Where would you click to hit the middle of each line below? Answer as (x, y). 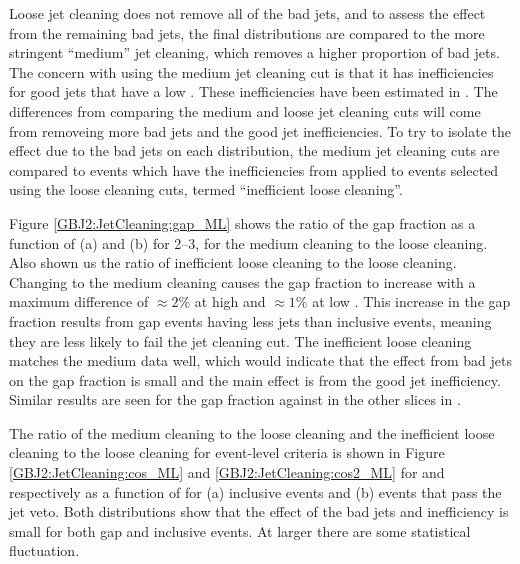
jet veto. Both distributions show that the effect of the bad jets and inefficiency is (259, 511)
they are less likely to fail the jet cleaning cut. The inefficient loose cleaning (240, 340)
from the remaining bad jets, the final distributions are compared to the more (247, 32)
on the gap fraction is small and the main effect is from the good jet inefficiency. (255, 379)
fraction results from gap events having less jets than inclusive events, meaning (250, 320)
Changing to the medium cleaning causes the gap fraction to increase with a (242, 281)
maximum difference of (79, 301)
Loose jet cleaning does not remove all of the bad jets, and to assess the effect (247, 13)
